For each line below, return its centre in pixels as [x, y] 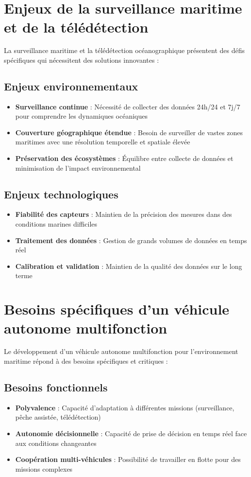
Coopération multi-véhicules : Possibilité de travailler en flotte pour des [128, 459]
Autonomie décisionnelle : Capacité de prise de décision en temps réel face [131, 433]
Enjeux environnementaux [71, 86]
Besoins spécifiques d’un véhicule [117, 309]
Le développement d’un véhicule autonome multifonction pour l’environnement [121, 351]
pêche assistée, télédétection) [58, 417]
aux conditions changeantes [56, 443]
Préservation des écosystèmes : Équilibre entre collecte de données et [124, 158]
